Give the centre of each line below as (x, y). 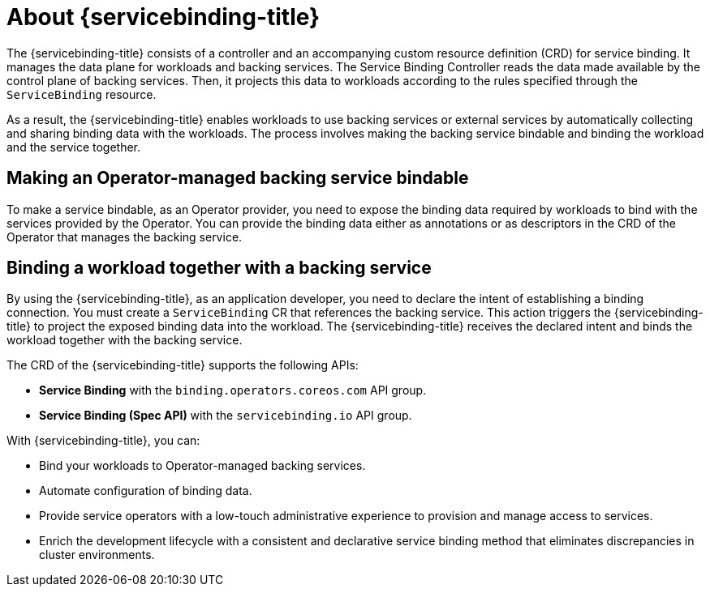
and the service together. (74, 147)
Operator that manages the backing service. (125, 237)
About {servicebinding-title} (164, 17)
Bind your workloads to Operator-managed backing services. (202, 466)
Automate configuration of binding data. (146, 491)
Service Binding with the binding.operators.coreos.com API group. (233, 390)
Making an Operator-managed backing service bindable (238, 178)
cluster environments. (97, 555)
